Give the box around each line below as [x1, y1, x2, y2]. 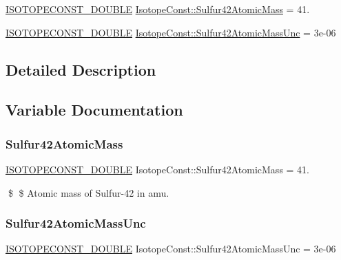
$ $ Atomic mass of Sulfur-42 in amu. [8, 185, 169, 199]
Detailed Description [6, 58, 156, 80]
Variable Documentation [6, 99, 183, 120]
